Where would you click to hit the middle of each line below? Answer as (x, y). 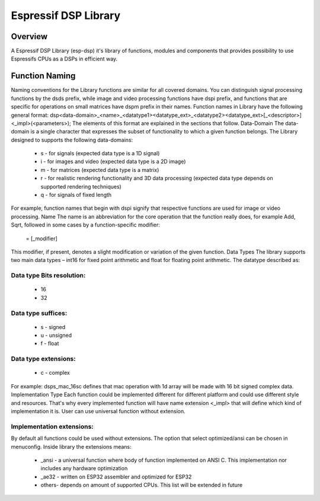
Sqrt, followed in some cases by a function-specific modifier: (85, 225)
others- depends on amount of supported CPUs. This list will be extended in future (142, 485)
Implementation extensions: (52, 426)
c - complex (55, 373)
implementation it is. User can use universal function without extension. (98, 411)
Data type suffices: (39, 313)
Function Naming (43, 76)
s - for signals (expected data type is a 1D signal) (100, 154)
